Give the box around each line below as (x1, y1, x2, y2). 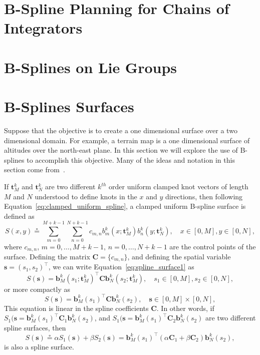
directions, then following (165, 191, 243, 201)
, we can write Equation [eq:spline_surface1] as (48, 261, 194, 272)
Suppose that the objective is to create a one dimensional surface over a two (4, 125, 237, 136)
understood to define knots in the (35, 191, 137, 201)
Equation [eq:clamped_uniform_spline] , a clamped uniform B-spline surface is (4, 201, 246, 211)
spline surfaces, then (4, 322, 66, 332)
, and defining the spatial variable (127, 251, 231, 261)
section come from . (4, 164, 65, 175)
